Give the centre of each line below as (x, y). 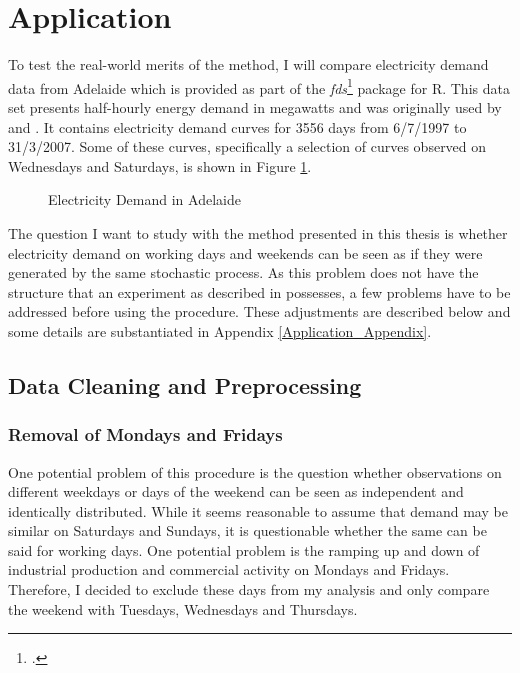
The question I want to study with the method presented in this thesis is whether (258, 232)
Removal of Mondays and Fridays (145, 434)
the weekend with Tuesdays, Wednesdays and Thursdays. (183, 608)
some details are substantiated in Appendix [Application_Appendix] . (220, 330)
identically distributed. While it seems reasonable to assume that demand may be (258, 510)
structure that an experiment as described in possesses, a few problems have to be (259, 291)
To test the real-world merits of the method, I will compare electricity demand (248, 64)
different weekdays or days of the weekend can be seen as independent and (236, 491)
